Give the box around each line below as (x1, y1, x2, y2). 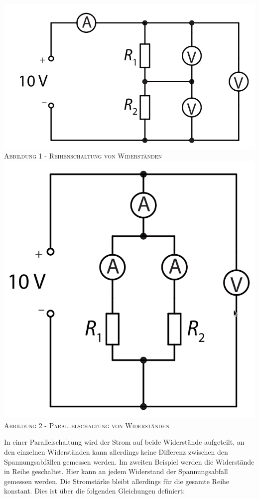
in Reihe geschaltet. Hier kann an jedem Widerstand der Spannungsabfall (4, 466, 228, 477)
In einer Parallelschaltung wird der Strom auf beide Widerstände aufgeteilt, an (4, 437, 245, 447)
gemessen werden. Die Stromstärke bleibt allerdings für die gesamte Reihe (4, 476, 230, 486)
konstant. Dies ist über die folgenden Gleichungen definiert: (4, 486, 185, 496)
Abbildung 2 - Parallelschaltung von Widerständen (4, 420, 169, 430)
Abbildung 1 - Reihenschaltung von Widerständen (4, 151, 162, 161)
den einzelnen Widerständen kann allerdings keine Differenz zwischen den (4, 447, 228, 457)
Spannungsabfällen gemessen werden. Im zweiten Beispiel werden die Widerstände (4, 456, 255, 467)
